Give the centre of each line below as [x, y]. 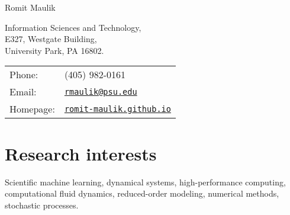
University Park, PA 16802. [54, 50]
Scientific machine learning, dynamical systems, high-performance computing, [145, 182]
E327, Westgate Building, [51, 39]
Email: [23, 92]
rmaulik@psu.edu [101, 92]
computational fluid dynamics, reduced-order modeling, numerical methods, [142, 193]
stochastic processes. [42, 205]
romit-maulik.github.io [117, 109]
